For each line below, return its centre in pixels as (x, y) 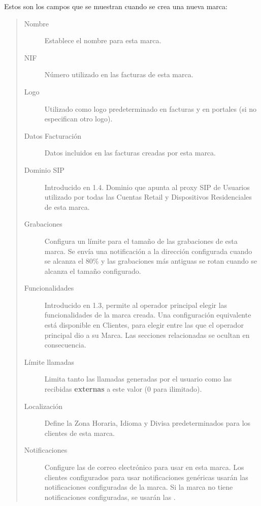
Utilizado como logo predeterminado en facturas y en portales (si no (151, 108)
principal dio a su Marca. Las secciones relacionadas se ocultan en (147, 335)
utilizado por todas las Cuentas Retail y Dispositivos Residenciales (148, 197)
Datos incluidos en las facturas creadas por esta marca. (130, 153)
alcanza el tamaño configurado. (93, 271)
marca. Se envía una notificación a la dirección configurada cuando (148, 251)
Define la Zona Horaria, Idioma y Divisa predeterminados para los (148, 423)
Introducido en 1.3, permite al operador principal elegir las (136, 305)
